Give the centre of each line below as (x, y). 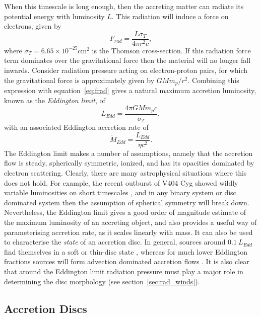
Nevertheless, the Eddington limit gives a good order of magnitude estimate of (125, 212)
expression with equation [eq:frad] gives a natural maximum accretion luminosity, (130, 90)
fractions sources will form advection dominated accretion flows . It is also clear (127, 261)
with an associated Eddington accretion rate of (76, 127)
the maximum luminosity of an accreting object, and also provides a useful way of (130, 222)
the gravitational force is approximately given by (79, 80)
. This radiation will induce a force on (170, 16)
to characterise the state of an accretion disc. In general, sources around (115, 242)
